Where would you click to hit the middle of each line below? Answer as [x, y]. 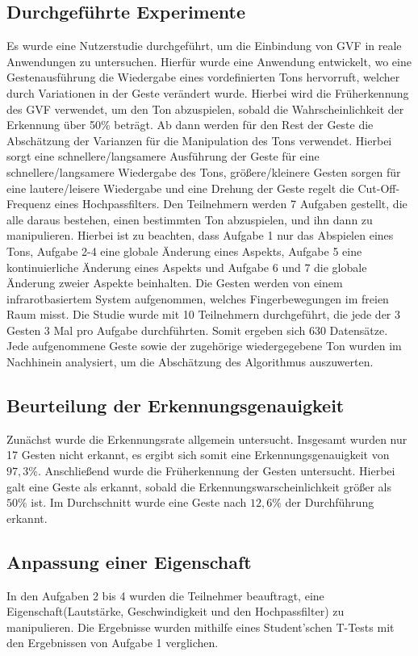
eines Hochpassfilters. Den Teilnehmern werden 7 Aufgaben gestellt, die [231, 204]
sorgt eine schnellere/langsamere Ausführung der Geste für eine [163, 156]
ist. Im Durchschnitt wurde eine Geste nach [139, 502]
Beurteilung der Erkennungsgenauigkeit [176, 405]
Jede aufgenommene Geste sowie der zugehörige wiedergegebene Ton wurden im [204, 346]
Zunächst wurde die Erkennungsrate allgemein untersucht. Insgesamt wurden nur [207, 439]
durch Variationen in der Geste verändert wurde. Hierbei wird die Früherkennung [208, 92]
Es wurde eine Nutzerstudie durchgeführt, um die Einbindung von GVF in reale [204, 46]
